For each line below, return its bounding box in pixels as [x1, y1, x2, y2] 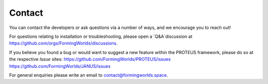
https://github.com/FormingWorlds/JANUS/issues [9, 63, 111, 69]
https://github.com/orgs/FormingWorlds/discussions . [9, 40, 118, 46]
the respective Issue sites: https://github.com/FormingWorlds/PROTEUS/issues [9, 56, 171, 62]
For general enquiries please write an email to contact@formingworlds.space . [9, 72, 168, 78]
